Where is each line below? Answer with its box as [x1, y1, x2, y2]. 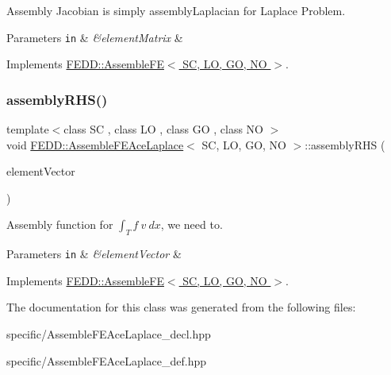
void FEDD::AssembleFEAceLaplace [6, 136, 184, 153]
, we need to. [160, 216, 223, 233]
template [6, 121, 49, 137]
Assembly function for [6, 216, 113, 233]
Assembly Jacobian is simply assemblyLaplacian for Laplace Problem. [6, 2, 346, 18]
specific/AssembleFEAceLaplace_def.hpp [6, 352, 207, 369]
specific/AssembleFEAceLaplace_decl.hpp [6, 326, 211, 342]
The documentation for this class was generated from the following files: [6, 299, 356, 315]
